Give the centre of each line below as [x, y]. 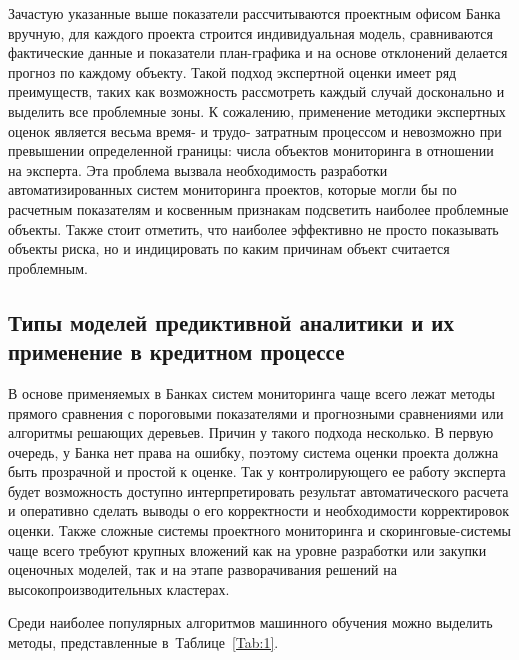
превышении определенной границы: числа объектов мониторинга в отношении [251, 150]
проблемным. [48, 267]
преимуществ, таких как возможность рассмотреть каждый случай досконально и [256, 91]
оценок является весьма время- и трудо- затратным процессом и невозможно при [255, 130]
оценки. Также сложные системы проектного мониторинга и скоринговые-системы [259, 530]
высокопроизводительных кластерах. [119, 588]
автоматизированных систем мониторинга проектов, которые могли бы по [232, 189]
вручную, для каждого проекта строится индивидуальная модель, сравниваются [250, 32]
